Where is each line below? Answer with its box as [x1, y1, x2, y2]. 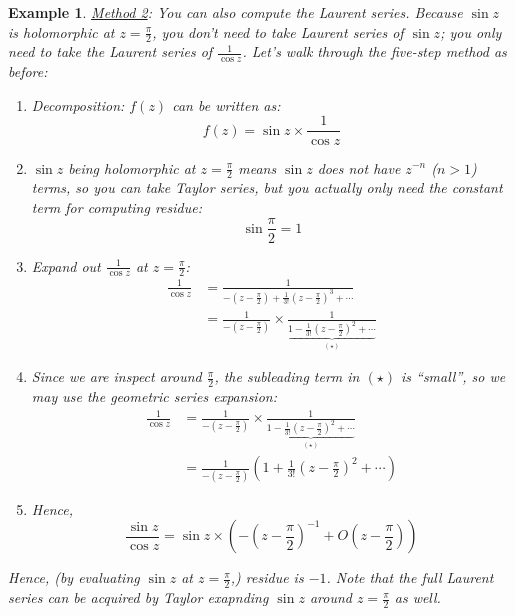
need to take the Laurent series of [8, 41, 213, 62]
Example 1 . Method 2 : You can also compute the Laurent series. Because [8, 2, 463, 22]
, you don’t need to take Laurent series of [152, 21, 404, 42]
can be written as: [172, 94, 281, 115]
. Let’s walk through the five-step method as [242, 41, 507, 62]
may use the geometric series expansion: [31, 386, 277, 407]
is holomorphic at [8, 21, 115, 42]
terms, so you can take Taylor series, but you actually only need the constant [31, 177, 503, 198]
